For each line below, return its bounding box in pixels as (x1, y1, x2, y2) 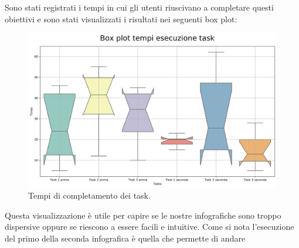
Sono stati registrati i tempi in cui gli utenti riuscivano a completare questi (5, 1, 274, 13)
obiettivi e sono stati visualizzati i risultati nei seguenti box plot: (5, 12, 237, 25)
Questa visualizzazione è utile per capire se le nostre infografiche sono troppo (5, 209, 281, 221)
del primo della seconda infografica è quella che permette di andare (5, 232, 246, 244)
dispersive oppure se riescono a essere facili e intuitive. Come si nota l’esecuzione (5, 220, 294, 233)
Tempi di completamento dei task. (28, 189, 151, 202)
